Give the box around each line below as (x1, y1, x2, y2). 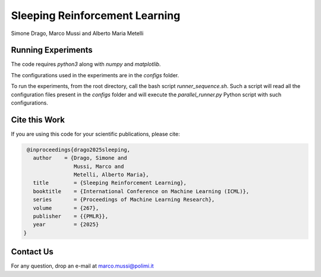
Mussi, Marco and (73, 163, 124, 169)
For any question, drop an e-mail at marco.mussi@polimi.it (11, 262, 154, 270)
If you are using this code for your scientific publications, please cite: (11, 130, 180, 137)
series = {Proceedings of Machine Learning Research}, (33, 196, 215, 203)
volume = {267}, (33, 204, 99, 211)
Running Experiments (11, 45, 93, 55)
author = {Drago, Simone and (33, 155, 127, 162)
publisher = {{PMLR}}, (33, 213, 109, 220)
